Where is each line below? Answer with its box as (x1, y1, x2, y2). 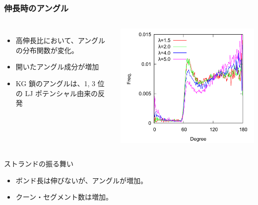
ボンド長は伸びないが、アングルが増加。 (15, 175, 147, 185)
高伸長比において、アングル (15, 35, 106, 46)
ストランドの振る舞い (4, 158, 73, 169)
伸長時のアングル (4, 1, 69, 14)
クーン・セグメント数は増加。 (15, 192, 113, 202)
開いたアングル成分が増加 (15, 61, 99, 72)
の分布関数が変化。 (15, 45, 78, 55)
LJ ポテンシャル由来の (25, 88, 98, 98)
